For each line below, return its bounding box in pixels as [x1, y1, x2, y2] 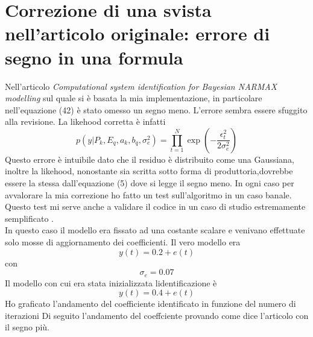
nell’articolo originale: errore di [5, 21, 270, 46]
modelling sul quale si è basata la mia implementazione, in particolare [5, 92, 262, 104]
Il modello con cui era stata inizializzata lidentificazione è [5, 276, 217, 289]
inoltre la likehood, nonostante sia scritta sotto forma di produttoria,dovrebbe [5, 165, 293, 177]
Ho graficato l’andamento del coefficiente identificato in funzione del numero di [5, 297, 296, 310]
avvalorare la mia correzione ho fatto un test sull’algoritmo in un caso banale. [5, 188, 292, 201]
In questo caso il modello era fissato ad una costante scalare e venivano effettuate [5, 224, 305, 236]
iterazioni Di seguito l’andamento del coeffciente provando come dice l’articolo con [5, 309, 309, 321]
